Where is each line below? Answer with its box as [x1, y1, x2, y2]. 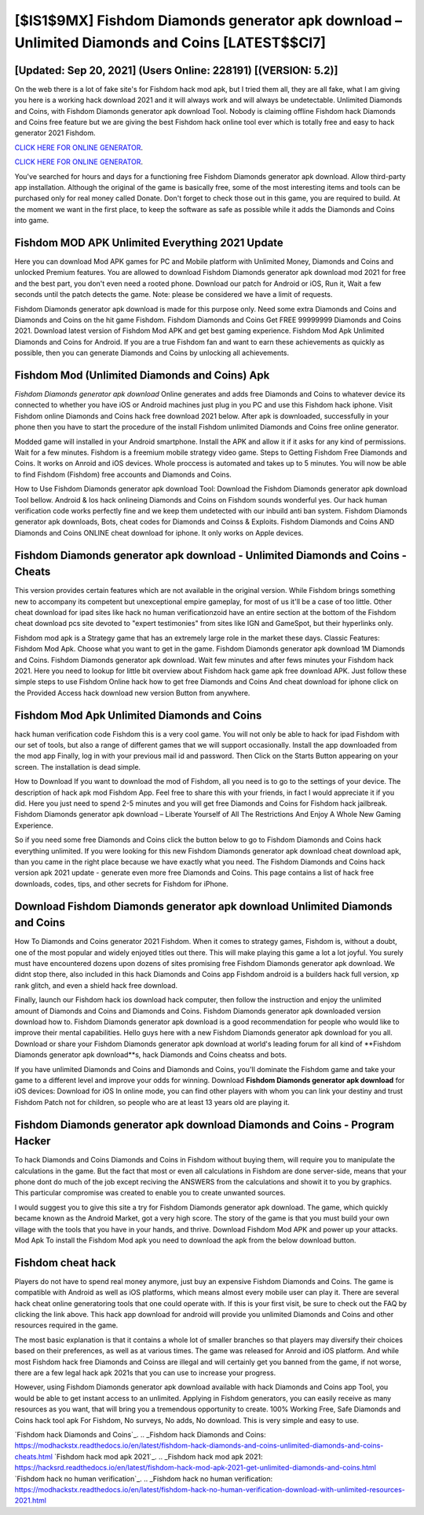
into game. [14, 216, 49, 225]
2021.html [14, 1496, 47, 1506]
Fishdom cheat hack [14, 1256, 116, 1269]
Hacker [14, 1135, 51, 1148]
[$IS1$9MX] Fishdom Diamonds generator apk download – [14, 12, 402, 29]
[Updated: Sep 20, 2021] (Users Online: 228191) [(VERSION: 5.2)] [14, 64, 338, 77]
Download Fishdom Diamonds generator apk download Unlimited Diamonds [14, 899, 393, 913]
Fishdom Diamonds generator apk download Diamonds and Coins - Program [14, 1118, 395, 1131]
